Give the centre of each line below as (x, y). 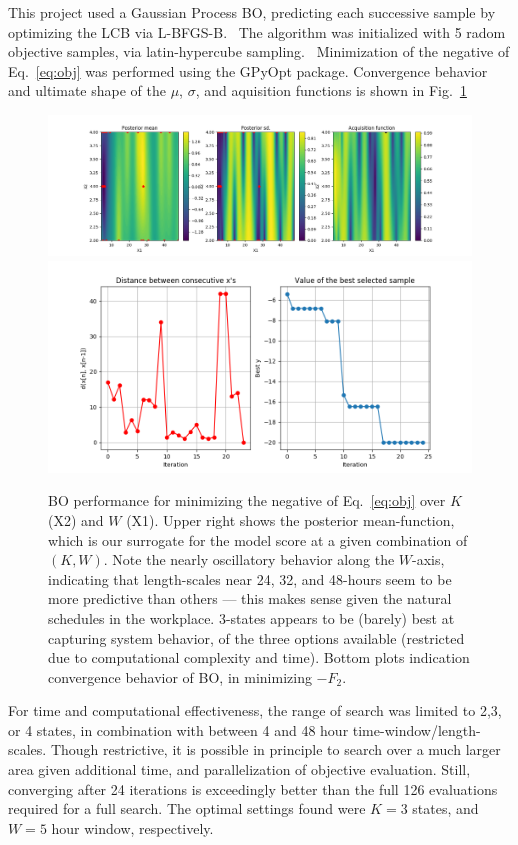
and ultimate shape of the (87, 90)
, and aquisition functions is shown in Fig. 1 (331, 90)
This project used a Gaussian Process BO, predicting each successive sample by (252, 12)
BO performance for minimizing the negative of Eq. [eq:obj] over (247, 500)
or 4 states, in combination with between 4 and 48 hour (178, 729)
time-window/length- (416, 729)
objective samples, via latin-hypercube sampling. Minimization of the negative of (259, 51)
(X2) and (76, 519)
